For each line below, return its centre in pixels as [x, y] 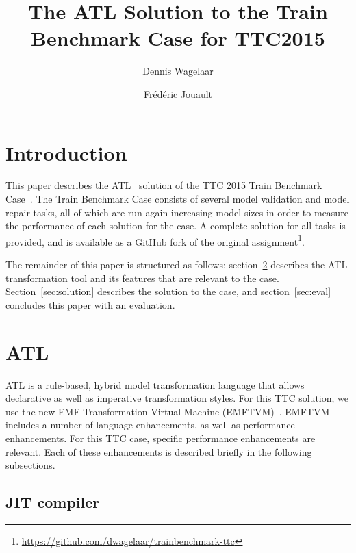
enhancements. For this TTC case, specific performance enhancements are [161, 438]
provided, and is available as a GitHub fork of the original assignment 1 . [155, 240]
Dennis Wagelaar [178, 71]
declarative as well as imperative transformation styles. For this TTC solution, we [177, 398]
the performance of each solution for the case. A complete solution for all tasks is [176, 226]
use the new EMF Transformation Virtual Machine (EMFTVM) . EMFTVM [168, 411]
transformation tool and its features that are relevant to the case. [142, 278]
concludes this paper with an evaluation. [90, 304]
